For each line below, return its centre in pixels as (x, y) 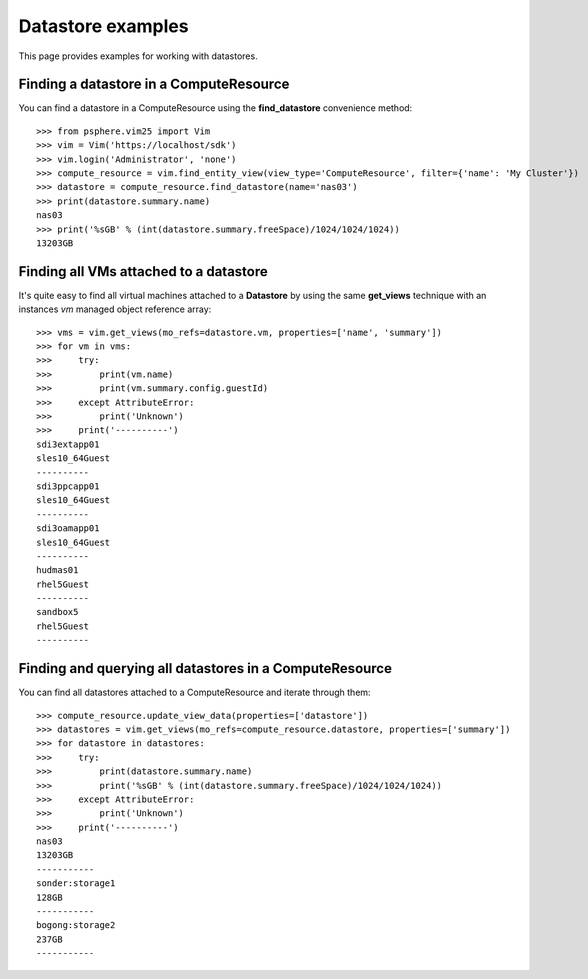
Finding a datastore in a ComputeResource (154, 84)
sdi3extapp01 (68, 444)
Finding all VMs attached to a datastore (143, 271)
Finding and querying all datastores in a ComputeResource (205, 668)
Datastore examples (103, 26)
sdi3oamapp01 (68, 528)
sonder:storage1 (76, 883)
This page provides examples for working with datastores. (138, 56)
